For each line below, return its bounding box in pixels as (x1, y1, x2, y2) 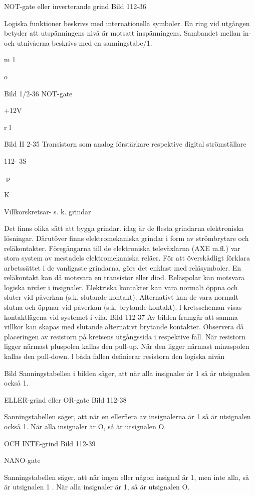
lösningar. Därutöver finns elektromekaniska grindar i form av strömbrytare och (4, 232, 249, 243)
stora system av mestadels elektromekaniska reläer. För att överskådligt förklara (4, 253, 250, 263)
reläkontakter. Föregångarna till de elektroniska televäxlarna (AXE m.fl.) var (4, 242, 240, 253)
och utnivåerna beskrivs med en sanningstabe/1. (4, 37, 152, 48)
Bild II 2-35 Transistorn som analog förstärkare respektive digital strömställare (4, 139, 246, 149)
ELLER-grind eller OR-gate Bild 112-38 (4, 394, 127, 405)
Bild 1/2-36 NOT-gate (4, 88, 73, 98)
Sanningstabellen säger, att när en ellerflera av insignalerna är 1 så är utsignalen (4, 411, 251, 422)
